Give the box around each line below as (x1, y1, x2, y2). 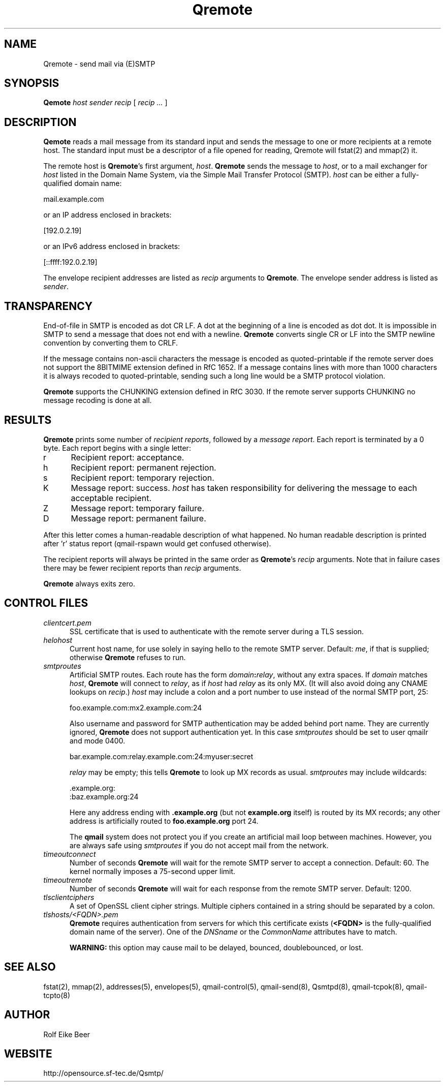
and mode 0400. (70, 736, 125, 745)
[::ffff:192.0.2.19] (43, 258, 98, 267)
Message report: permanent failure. (71, 513, 206, 523)
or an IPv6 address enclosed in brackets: (43, 242, 180, 251)
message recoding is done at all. (43, 396, 152, 405)
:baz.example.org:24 (70, 792, 139, 801)
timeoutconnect (43, 849, 96, 858)
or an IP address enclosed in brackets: (43, 210, 172, 220)
